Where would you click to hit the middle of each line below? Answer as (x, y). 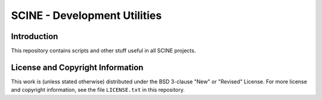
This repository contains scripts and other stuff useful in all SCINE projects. (103, 51)
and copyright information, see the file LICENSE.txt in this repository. (98, 90)
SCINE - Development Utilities (86, 15)
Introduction (35, 36)
